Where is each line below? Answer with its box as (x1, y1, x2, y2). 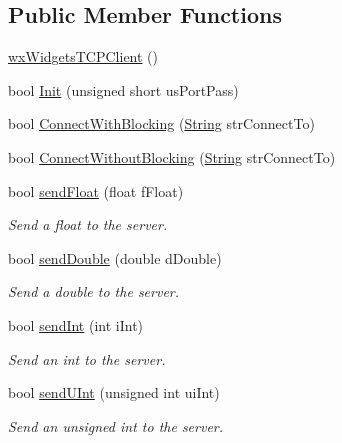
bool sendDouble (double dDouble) (8, 247, 222, 268)
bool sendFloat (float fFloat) (8, 180, 184, 201)
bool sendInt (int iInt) (8, 314, 144, 335)
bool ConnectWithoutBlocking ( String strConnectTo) (8, 146, 336, 167)
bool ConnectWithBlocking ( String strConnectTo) (8, 113, 315, 134)
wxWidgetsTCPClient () (8, 46, 159, 67)
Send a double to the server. (8, 281, 180, 302)
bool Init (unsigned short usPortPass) (8, 79, 239, 100)
